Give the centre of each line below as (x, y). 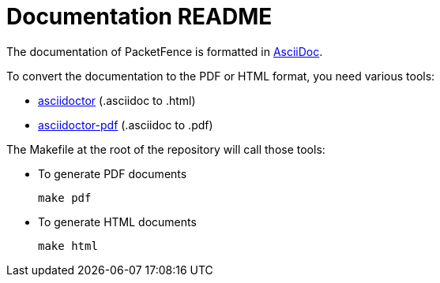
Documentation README (139, 17)
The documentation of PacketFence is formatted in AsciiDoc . (165, 51)
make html (68, 246)
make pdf (65, 197)
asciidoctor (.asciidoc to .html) (117, 100)
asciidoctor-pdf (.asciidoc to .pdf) (126, 125)
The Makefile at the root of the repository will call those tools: (166, 149)
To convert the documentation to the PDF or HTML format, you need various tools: (221, 76)
